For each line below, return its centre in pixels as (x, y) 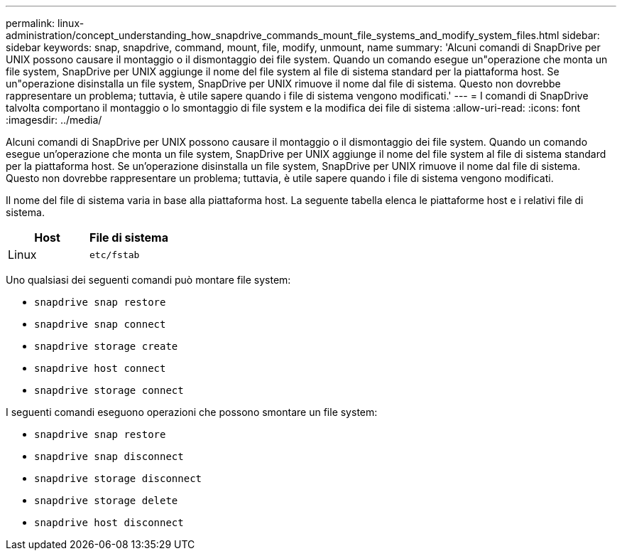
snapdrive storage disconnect (118, 479)
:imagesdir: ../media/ (54, 120)
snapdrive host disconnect (109, 523)
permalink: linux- (45, 23)
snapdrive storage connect (109, 390)
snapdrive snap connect (100, 324)
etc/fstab (114, 255)
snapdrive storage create (106, 346)
